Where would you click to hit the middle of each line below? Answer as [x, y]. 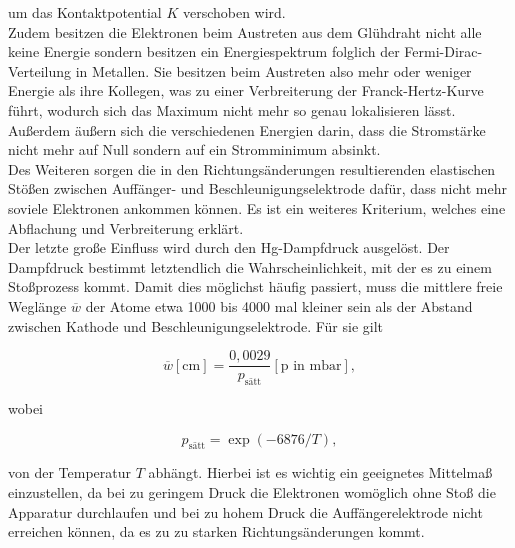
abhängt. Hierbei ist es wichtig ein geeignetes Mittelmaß [320, 472]
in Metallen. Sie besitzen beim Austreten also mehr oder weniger [273, 70]
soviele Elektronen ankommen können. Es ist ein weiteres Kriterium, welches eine [257, 207]
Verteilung [40, 70]
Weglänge [37, 305]
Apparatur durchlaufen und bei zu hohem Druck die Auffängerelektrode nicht [245, 511]
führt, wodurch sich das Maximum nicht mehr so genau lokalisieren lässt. [232, 109]
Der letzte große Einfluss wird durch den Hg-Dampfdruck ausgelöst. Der [229, 247]
